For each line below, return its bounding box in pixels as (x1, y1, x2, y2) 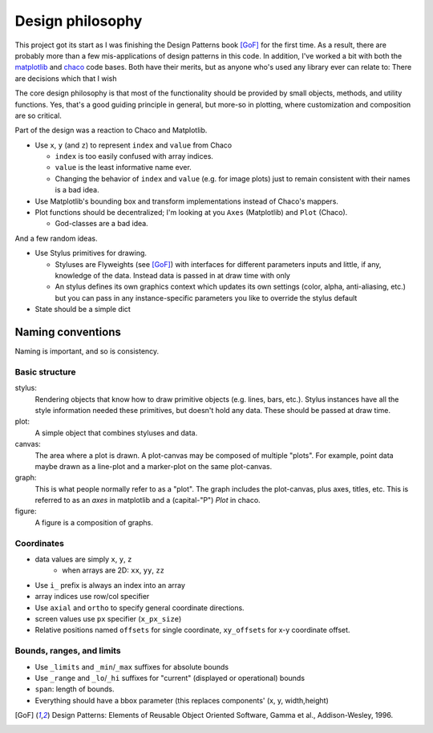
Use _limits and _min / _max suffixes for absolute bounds (34, 662, 229, 671)
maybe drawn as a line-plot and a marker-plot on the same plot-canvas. (34, 461, 273, 471)
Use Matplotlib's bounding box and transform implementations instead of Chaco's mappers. (34, 196, 338, 206)
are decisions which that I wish (14, 73, 117, 83)
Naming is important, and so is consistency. (14, 346, 160, 356)
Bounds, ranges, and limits (14, 646, 121, 657)
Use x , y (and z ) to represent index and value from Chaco (34, 140, 233, 150)
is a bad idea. (55, 185, 99, 195)
